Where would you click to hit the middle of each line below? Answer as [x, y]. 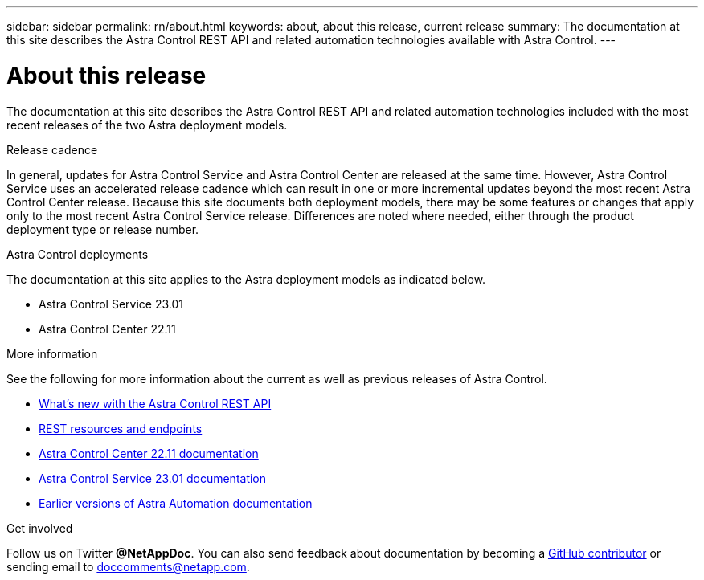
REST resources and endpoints [121, 428]
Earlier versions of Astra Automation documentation [176, 503]
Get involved [40, 528]
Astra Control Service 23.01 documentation [153, 478]
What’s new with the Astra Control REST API [155, 403]
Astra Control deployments [78, 254]
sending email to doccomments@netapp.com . [128, 566]
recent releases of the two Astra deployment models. [147, 125]
